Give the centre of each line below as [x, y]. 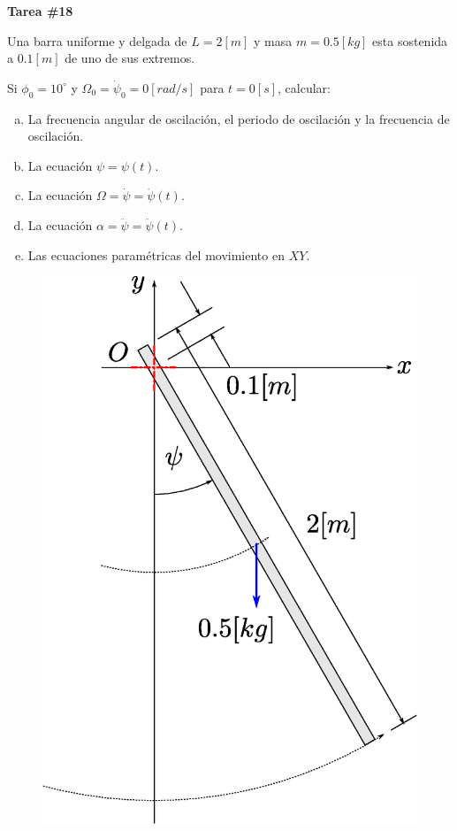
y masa [273, 40]
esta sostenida [410, 40]
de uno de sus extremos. [130, 58]
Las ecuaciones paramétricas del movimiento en [156, 254]
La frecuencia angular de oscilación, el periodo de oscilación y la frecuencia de [239, 118]
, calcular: [304, 87]
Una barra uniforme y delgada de [97, 40]
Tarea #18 [40, 11]
